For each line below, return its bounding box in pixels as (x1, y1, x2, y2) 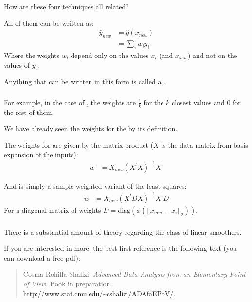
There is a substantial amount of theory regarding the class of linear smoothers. (4, 226, 242, 237)
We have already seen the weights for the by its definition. (4, 123, 178, 133)
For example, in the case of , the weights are (4, 97, 136, 107)
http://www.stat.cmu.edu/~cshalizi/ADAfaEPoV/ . (23, 288, 176, 298)
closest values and (172, 97, 225, 107)
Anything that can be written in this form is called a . (4, 76, 165, 87)
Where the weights (4, 50, 60, 60)
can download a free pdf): (4, 252, 80, 263)
